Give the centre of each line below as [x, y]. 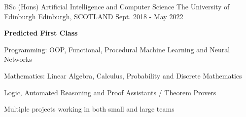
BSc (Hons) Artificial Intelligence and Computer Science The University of [117, 6]
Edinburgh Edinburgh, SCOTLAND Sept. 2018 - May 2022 [94, 16]
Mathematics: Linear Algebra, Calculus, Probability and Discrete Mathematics [123, 75]
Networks [18, 59]
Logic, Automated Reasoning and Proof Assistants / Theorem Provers [110, 92]
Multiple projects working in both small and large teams [89, 109]
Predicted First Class [41, 33]
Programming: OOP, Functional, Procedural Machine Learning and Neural [117, 49]
